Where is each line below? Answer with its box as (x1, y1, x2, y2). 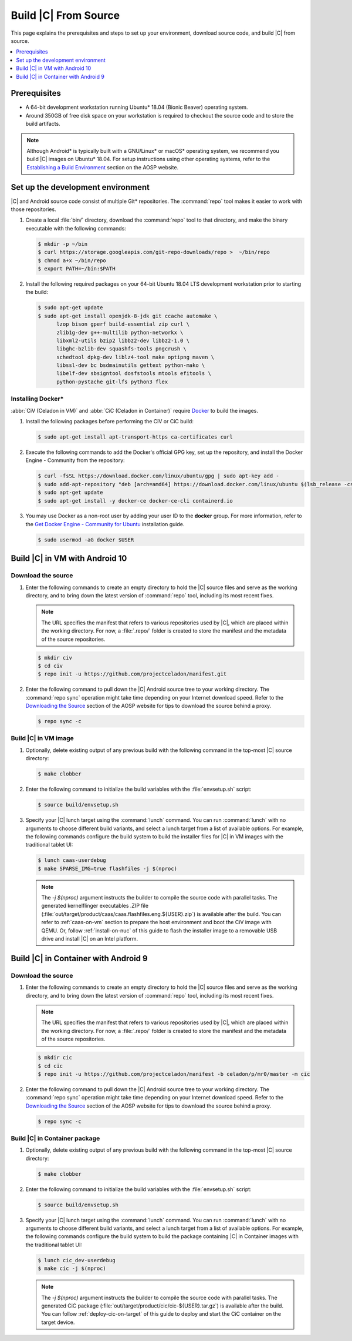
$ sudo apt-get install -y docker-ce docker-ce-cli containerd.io (38, 497, 233, 504)
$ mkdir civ (38, 654, 73, 661)
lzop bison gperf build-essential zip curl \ (56, 321, 190, 327)
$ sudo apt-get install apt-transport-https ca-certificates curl (38, 433, 233, 440)
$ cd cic (38, 1062, 63, 1069)
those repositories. (11, 206, 56, 213)
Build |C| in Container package (11, 1135, 100, 1142)
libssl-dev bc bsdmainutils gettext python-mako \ (56, 362, 205, 369)
